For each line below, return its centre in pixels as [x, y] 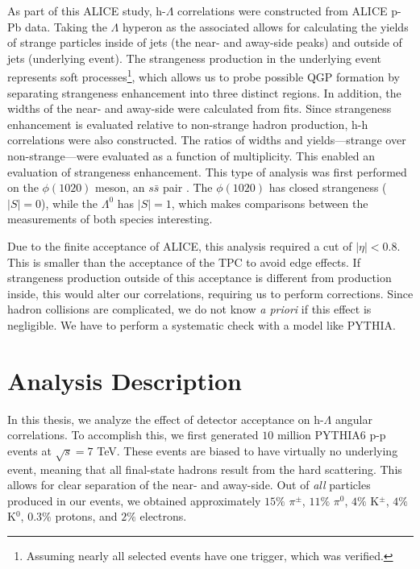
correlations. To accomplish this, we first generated [133, 435]
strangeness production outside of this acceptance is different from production [200, 278]
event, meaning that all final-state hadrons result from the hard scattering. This [205, 469]
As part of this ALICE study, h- [87, 10]
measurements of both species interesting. [110, 219]
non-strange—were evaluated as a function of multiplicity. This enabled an [191, 156]
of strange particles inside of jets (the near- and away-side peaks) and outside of [205, 42]
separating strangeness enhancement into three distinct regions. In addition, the [204, 92]
